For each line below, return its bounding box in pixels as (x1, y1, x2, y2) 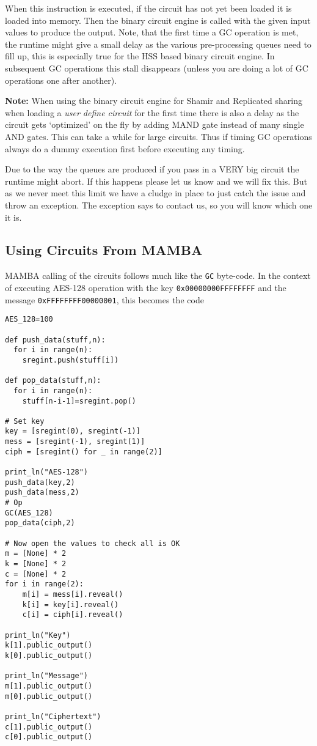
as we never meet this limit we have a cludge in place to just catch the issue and (5, 186, 306, 199)
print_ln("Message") (5, 671, 89, 681)
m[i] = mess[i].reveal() (22, 589, 123, 599)
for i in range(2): (5, 580, 84, 589)
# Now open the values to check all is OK (5, 539, 180, 548)
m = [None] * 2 (5, 549, 67, 558)
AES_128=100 (5, 315, 53, 324)
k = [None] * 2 (5, 559, 67, 569)
